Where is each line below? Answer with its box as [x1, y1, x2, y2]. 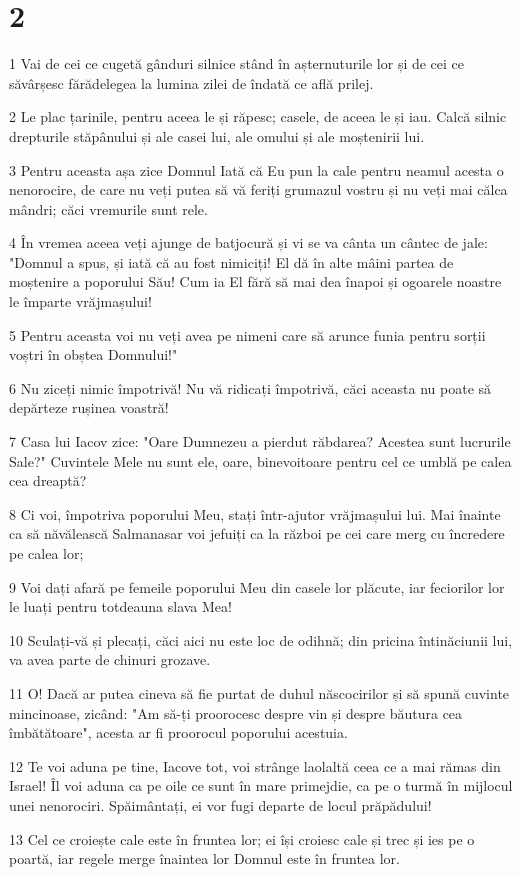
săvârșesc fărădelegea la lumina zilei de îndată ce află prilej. [9, 72, 374, 93]
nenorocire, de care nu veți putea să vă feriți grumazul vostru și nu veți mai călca [9, 179, 508, 200]
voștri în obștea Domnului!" [9, 344, 178, 365]
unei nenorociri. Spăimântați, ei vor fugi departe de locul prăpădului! [9, 794, 432, 815]
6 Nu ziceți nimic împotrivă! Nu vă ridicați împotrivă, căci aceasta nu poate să [9, 377, 492, 398]
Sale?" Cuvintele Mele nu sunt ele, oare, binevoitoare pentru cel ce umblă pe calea [9, 450, 512, 471]
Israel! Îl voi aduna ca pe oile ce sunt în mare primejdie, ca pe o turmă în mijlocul [9, 775, 513, 796]
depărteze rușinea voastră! [9, 397, 169, 418]
